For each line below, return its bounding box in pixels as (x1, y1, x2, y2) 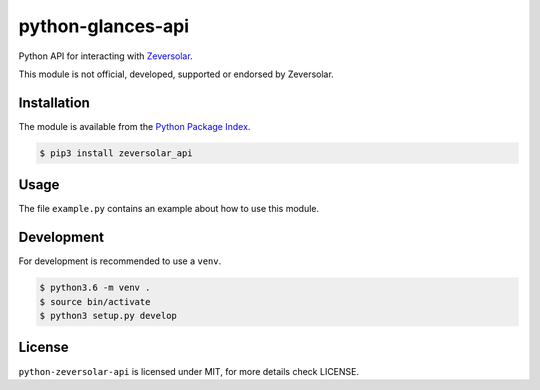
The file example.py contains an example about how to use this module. (18, 203, 320, 215)
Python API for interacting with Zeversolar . (18, 50, 194, 62)
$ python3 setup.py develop (39, 310, 177, 321)
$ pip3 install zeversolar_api (39, 147, 194, 159)
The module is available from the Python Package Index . (18, 120, 251, 132)
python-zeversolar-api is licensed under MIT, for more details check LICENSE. (18, 365, 360, 377)
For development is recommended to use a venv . (18, 255, 222, 267)
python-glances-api (18, 15, 190, 37)
